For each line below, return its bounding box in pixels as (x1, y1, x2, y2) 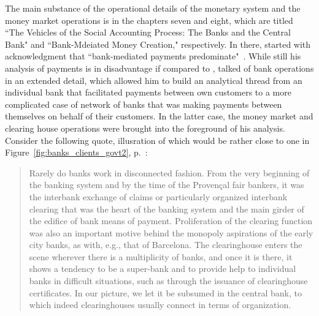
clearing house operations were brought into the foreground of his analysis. (5, 121, 285, 134)
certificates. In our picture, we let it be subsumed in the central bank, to (29, 286, 302, 299)
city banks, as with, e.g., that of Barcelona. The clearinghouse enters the (29, 238, 302, 251)
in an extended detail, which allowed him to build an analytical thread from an (5, 73, 302, 86)
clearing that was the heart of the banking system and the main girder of (29, 202, 304, 215)
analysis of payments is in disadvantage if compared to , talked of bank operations (5, 61, 314, 74)
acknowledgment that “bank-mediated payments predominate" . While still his (5, 50, 301, 62)
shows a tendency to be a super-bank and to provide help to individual (29, 262, 296, 275)
